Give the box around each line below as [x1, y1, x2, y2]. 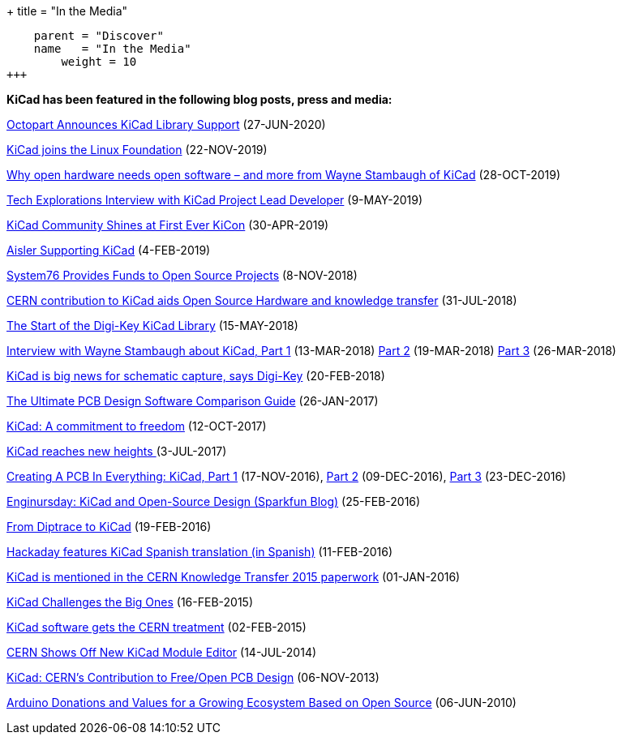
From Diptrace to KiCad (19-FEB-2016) [6, 520, 212, 533]
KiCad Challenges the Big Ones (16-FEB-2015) [6, 595, 253, 609]
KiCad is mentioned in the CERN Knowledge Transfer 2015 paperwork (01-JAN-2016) [6, 570, 461, 584]
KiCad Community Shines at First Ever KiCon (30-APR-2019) [6, 218, 329, 232]
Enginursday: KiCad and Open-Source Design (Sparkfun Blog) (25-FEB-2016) [6, 495, 421, 508]
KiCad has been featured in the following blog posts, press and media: [6, 92, 393, 106]
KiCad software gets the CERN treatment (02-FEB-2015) [6, 620, 307, 634]
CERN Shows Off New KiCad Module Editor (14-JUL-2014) [6, 645, 317, 659]
